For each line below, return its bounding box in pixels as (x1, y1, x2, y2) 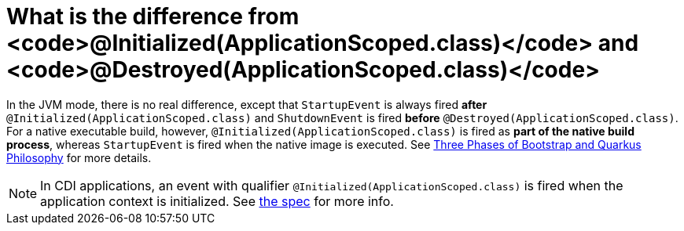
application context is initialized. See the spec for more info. (40, 193, 394, 209)
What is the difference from (6, 3, 300, 30)
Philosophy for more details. (6, 150, 152, 164)
